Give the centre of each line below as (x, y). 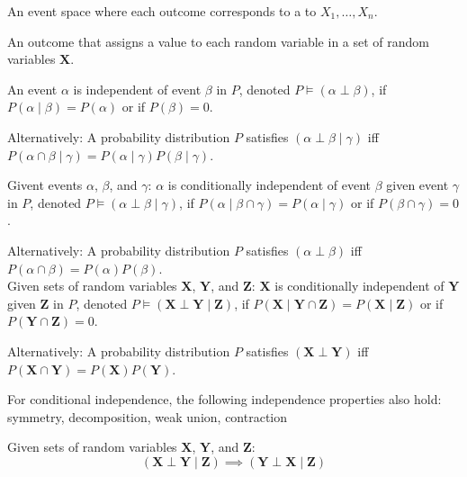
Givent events (45, 185)
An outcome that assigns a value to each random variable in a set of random (219, 41)
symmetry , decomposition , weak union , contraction (148, 416)
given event (418, 185)
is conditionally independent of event (269, 185)
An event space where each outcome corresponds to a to (162, 11)
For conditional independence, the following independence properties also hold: (225, 399)
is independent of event (137, 89)
